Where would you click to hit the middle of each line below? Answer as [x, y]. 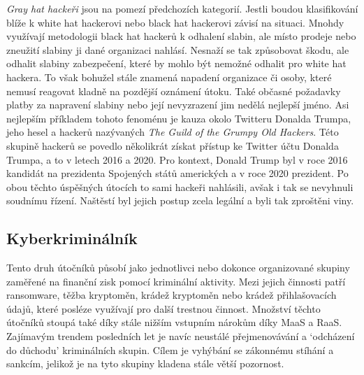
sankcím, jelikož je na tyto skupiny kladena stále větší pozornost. [145, 363]
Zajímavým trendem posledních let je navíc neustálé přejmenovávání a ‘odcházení [181, 336]
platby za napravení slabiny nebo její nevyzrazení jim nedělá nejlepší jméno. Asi [178, 105]
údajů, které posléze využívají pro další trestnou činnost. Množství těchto [163, 308]
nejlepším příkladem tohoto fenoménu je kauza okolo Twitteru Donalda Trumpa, [179, 118]
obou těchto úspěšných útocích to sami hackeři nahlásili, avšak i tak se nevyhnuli [180, 186]
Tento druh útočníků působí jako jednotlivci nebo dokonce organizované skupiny [178, 268]
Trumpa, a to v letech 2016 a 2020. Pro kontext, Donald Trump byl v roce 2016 [177, 159]
